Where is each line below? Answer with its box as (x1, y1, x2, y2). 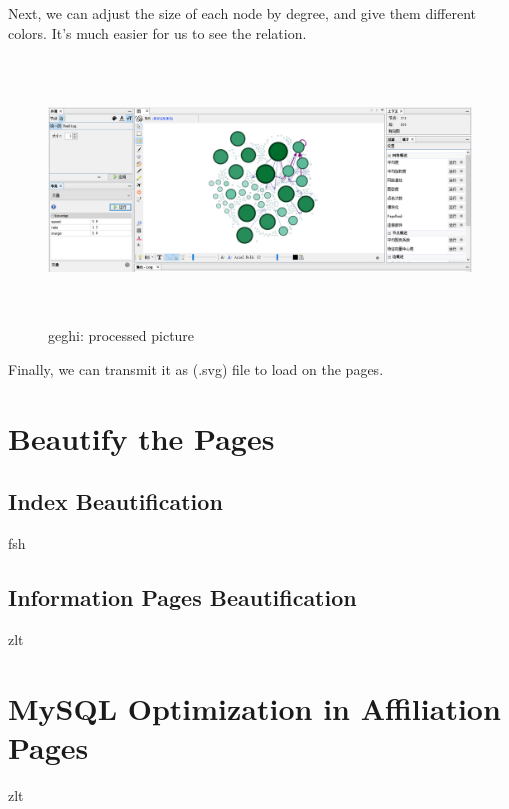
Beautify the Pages (8, 417, 275, 458)
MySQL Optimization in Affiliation (8, 687, 501, 728)
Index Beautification (8, 486, 223, 517)
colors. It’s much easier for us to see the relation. (8, 22, 307, 43)
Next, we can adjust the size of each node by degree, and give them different (8, 3, 477, 23)
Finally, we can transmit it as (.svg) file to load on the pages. (8, 358, 384, 379)
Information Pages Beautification (8, 582, 357, 613)
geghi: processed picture (48, 325, 195, 346)
